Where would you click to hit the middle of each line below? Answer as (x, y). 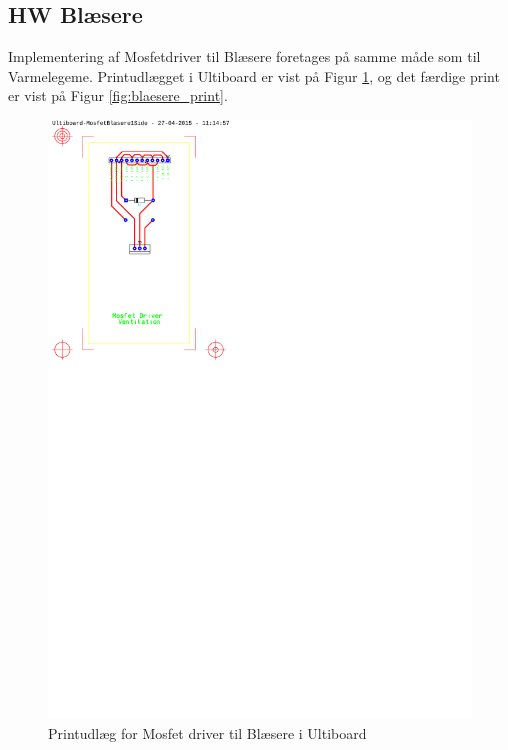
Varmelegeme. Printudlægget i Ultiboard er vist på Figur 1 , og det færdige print (254, 75)
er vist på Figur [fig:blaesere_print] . (118, 95)
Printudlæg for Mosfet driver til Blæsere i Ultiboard (207, 732)
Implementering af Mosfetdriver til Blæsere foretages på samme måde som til (244, 56)
